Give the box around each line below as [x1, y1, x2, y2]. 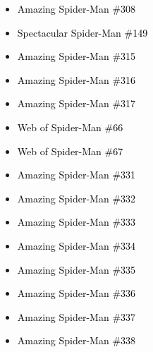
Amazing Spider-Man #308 [17, 1, 136, 16]
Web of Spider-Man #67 [17, 143, 123, 158]
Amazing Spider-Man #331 [17, 167, 136, 182]
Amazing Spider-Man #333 [17, 214, 136, 229]
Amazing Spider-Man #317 [17, 96, 136, 111]
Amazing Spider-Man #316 [17, 72, 136, 87]
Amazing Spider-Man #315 [17, 49, 136, 63]
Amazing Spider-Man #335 [17, 262, 136, 277]
